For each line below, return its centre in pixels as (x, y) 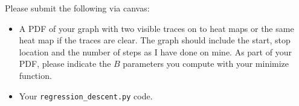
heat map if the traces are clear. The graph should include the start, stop (155, 40)
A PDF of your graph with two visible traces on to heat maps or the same (156, 28)
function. (35, 75)
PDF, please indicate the (65, 64)
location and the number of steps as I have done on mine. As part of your (155, 51)
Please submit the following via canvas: (77, 8)
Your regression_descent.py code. (86, 95)
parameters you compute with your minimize (206, 64)
